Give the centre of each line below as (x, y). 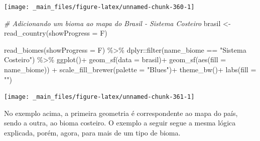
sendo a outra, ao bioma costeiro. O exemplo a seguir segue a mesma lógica (120, 123)
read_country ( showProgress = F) (56, 33)
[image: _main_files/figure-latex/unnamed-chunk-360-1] (99, 7)
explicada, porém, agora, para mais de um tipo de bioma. (92, 133)
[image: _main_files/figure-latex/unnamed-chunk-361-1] (99, 97)
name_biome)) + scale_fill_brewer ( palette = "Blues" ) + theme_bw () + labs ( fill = (130, 69)
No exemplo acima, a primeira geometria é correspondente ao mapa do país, (121, 113)
